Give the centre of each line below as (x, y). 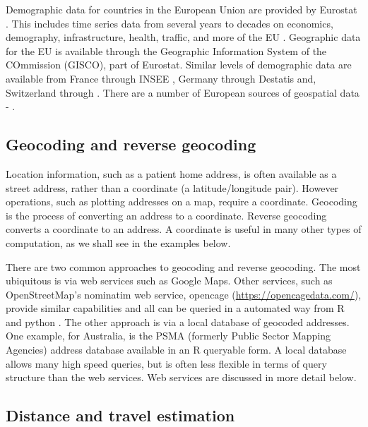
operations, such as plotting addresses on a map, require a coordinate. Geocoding (182, 202)
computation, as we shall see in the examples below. (118, 242)
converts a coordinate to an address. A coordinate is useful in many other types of (184, 229)
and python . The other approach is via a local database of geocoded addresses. (178, 321)
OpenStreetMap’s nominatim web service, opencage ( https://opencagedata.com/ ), (184, 294)
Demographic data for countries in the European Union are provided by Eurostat (182, 9)
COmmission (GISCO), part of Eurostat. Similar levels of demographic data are (179, 65)
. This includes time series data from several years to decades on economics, (170, 23)
